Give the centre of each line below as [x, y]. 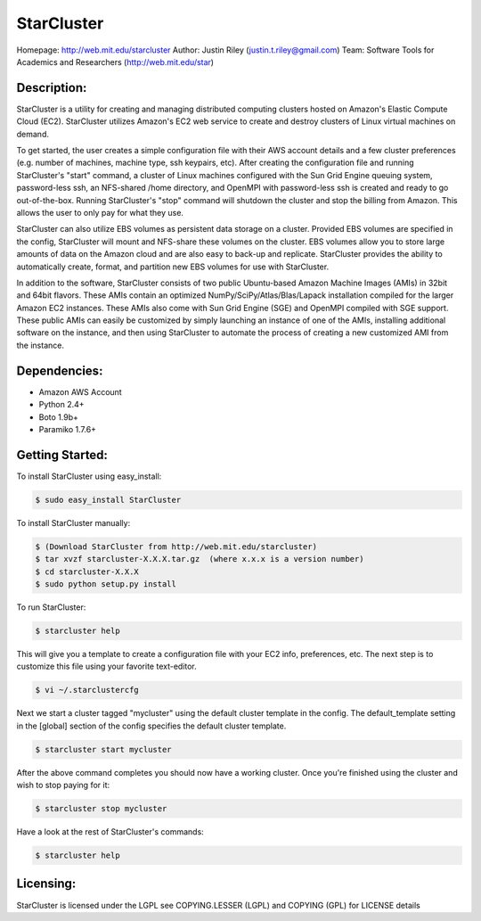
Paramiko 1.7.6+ [68, 429]
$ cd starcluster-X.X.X [87, 572]
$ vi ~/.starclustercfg [87, 690]
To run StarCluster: [51, 607]
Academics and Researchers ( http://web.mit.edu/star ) [115, 62]
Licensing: [46, 884]
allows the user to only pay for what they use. [100, 212]
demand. [33, 134]
